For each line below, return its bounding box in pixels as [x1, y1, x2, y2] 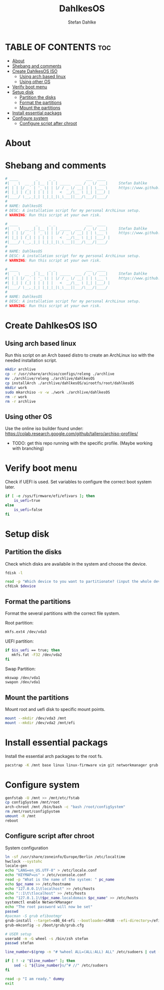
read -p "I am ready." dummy [5, 976, 64, 981]
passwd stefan [5, 940, 34, 946]
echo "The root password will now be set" [5, 905, 93, 910]
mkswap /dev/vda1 [5, 675, 41, 680]
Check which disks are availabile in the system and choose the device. [5, 561, 147, 567]
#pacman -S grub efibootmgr [5, 913, 62, 918]
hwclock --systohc [5, 859, 42, 864]
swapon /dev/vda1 [5, 680, 41, 685]
